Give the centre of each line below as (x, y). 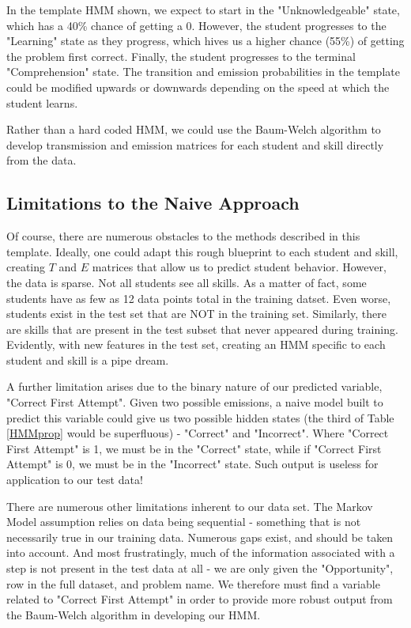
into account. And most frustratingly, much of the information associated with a (201, 552)
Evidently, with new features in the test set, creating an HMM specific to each (196, 344)
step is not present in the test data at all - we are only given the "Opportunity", (200, 568)
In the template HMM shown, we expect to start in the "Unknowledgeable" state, (203, 9)
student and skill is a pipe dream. (88, 359)
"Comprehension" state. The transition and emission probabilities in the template (203, 72)
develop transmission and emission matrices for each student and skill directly (195, 144)
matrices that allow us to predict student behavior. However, (239, 267)
